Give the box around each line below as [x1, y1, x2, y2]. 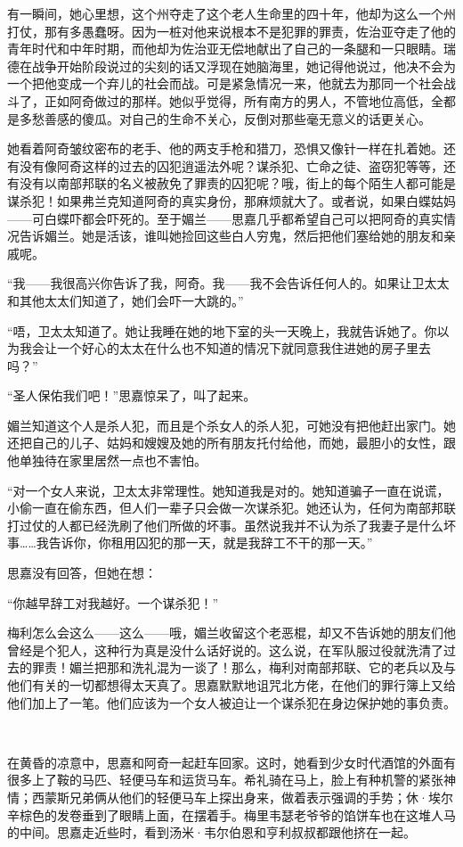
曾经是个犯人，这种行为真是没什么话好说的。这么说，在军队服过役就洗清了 [7, 640, 443, 659]
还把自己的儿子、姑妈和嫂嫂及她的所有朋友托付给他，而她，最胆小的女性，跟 [7, 433, 456, 452]
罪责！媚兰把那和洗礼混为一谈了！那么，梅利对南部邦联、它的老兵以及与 [31, 658, 456, 677]
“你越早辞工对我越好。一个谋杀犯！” [7, 593, 219, 612]
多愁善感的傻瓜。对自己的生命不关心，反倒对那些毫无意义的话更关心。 [19, 109, 431, 127]
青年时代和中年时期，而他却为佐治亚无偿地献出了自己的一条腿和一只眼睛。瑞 [7, 39, 456, 58]
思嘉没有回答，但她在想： [7, 563, 157, 582]
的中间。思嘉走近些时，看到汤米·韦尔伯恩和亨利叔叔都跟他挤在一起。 [7, 823, 416, 842]
